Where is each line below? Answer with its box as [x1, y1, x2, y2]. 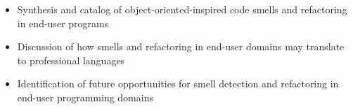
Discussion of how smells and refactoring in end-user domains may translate [17, 39, 345, 54]
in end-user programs [17, 15, 109, 30]
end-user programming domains [17, 89, 153, 104]
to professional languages [17, 52, 125, 67]
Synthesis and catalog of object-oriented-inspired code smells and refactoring [17, 2, 347, 16]
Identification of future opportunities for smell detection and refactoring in [17, 76, 339, 91]
